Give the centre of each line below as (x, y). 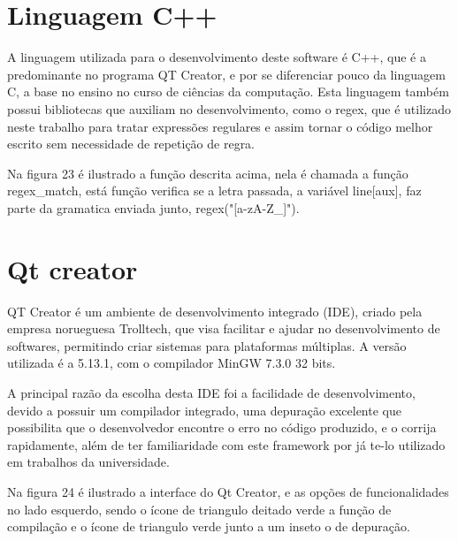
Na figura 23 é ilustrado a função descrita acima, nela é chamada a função (208, 173)
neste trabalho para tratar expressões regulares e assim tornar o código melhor (220, 126)
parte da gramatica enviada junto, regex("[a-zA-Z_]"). (153, 207)
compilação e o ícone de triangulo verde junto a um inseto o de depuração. (209, 526)
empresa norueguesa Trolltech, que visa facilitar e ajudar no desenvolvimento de (224, 328)
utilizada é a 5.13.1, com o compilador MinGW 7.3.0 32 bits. (172, 363)
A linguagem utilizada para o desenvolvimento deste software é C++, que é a (217, 57)
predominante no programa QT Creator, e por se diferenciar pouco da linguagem (226, 74)
